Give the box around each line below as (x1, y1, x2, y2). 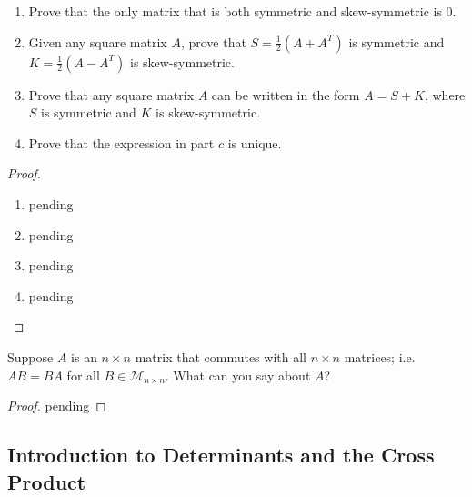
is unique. (227, 133, 282, 152)
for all (66, 365, 100, 384)
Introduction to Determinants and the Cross (7, 441, 435, 469)
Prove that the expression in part (28, 133, 215, 152)
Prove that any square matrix (28, 85, 195, 104)
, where (424, 85, 466, 104)
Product (7, 467, 86, 495)
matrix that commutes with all (135, 347, 306, 366)
